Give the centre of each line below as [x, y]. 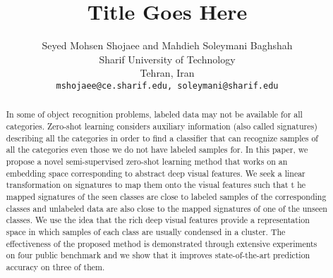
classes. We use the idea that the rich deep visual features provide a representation [158, 220]
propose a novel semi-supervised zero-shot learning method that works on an [147, 161]
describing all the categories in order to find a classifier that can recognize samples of [162, 138]
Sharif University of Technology [167, 59]
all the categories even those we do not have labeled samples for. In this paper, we [157, 150]
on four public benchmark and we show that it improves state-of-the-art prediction [158, 255]
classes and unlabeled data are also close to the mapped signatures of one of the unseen [166, 208]
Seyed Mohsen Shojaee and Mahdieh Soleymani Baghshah [167, 45]
